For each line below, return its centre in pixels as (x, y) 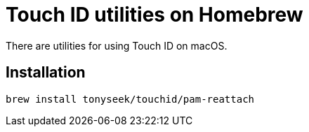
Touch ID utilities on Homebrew (154, 15)
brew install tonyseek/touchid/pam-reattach (130, 99)
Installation (46, 73)
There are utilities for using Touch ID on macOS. (117, 45)
